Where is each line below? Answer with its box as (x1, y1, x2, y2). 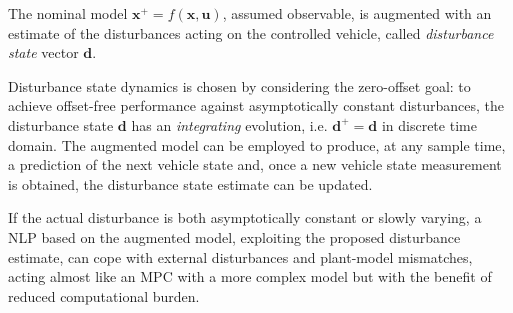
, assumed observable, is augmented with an (222, 3, 492, 23)
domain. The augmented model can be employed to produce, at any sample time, (8, 134, 506, 155)
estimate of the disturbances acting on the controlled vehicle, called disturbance (8, 22, 494, 43)
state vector (8, 42, 79, 63)
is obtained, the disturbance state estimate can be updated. (8, 173, 373, 194)
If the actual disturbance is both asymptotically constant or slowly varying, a (8, 207, 482, 228)
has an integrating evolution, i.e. (131, 114, 328, 135)
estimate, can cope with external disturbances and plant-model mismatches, (8, 246, 473, 267)
